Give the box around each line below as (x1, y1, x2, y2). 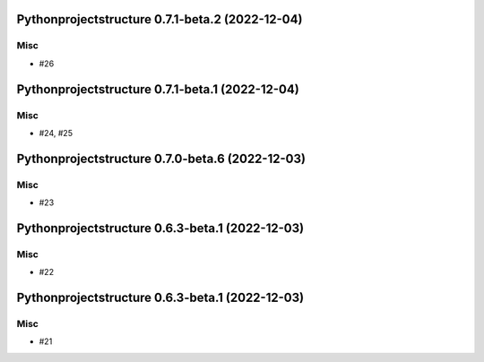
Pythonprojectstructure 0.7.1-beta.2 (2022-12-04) (16, 12, 303, 27)
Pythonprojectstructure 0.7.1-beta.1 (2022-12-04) (16, 82, 299, 97)
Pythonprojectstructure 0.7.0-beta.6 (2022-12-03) (16, 151, 307, 166)
